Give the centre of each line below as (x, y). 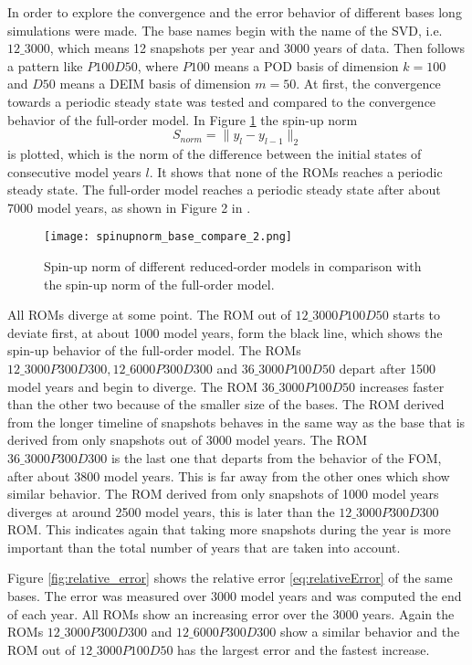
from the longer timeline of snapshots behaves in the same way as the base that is (236, 422)
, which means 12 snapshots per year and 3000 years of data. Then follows (257, 48)
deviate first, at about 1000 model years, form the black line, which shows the (225, 332)
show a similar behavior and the (370, 632)
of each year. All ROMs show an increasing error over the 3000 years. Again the (231, 613)
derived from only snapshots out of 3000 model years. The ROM (188, 440)
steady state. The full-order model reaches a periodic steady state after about (224, 190)
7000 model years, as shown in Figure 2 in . (129, 207)
